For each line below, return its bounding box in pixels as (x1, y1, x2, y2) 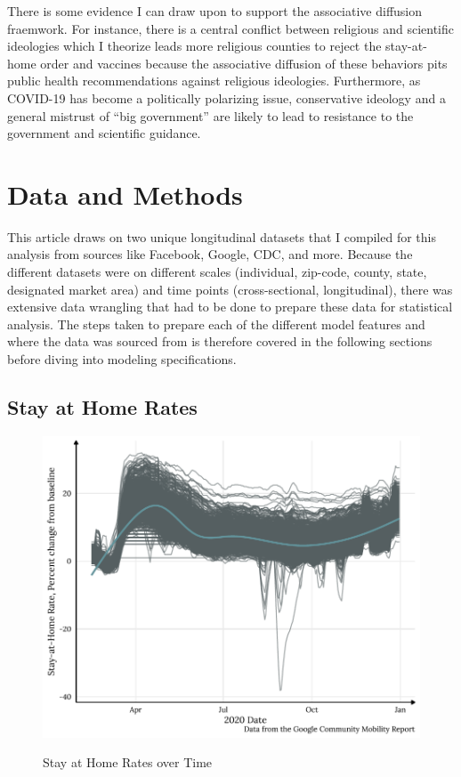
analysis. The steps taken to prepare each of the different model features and (7, 314, 425, 333)
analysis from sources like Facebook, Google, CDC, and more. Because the (7, 245, 413, 263)
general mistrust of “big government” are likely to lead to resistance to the (7, 106, 414, 125)
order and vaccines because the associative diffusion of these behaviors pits (40, 53, 448, 72)
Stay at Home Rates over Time (43, 753, 213, 772)
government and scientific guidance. (7, 124, 201, 142)
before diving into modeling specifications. (7, 350, 237, 368)
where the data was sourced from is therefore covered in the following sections (7, 332, 433, 351)
